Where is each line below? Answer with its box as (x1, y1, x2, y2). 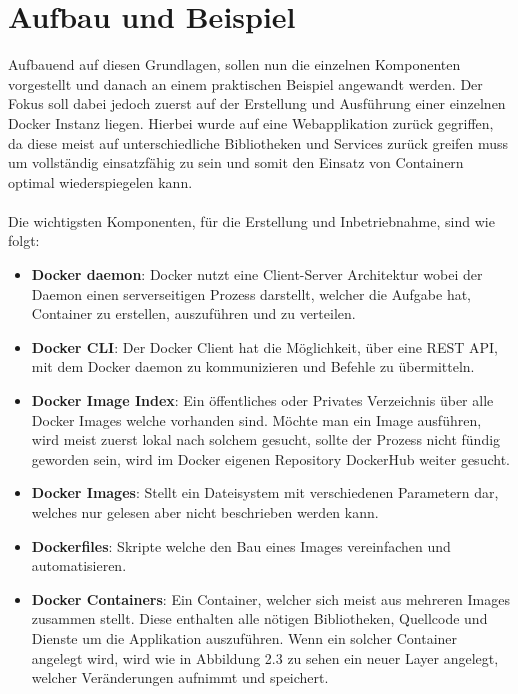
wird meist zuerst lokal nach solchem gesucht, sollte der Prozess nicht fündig (31, 429, 501, 450)
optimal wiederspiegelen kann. (8, 171, 193, 192)
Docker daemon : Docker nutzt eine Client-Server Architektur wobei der (31, 264, 483, 285)
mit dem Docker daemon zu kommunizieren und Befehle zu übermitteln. (31, 356, 475, 377)
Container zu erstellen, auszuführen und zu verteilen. (31, 303, 356, 324)
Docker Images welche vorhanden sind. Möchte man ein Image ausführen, (31, 409, 482, 430)
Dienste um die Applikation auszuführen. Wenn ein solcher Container (31, 627, 458, 648)
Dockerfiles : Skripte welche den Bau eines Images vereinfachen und (31, 535, 451, 556)
